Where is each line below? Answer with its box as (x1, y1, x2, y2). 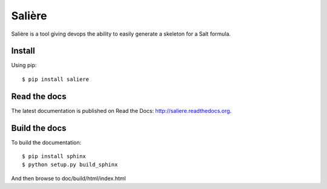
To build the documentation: (11, 139, 82, 146)
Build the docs (11, 123, 67, 133)
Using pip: (11, 62, 37, 69)
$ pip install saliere (22, 75, 90, 83)
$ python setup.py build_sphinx (22, 161, 118, 168)
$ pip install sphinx (22, 153, 86, 160)
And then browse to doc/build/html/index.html (11, 175, 127, 182)
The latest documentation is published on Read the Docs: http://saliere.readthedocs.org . (11, 107, 232, 114)
